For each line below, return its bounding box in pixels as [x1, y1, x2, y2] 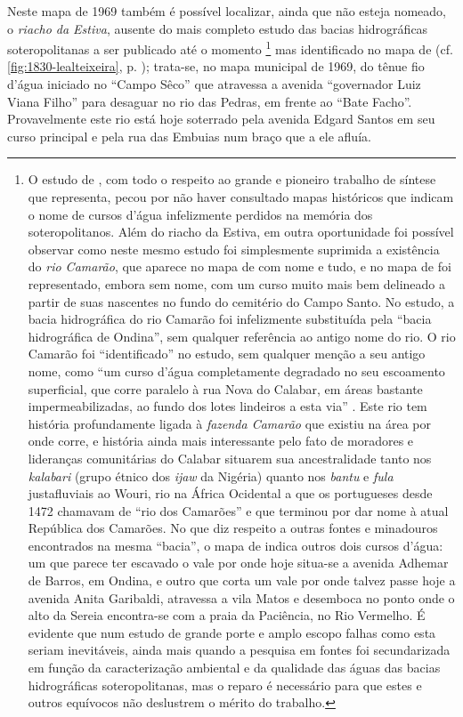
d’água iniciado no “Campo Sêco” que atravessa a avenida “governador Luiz [7, 75, 421, 93]
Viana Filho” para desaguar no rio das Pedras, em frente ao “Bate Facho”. [7, 92, 412, 110]
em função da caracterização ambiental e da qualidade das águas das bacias [28, 658, 441, 677]
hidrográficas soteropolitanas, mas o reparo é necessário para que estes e [28, 675, 422, 694]
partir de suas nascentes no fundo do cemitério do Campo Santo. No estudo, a [28, 292, 455, 310]
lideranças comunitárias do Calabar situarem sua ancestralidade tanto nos [28, 448, 432, 467]
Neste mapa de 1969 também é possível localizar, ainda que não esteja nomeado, [7, 2, 447, 20]
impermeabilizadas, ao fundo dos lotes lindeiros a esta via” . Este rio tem [28, 397, 427, 415]
